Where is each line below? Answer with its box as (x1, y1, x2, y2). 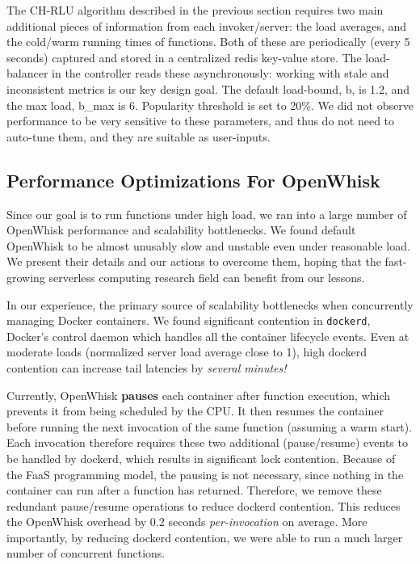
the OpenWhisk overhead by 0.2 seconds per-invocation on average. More (6, 513, 367, 530)
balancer (6, 65, 48, 82)
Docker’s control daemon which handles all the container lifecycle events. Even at (6, 327, 409, 344)
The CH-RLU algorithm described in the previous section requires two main (6, 2, 384, 18)
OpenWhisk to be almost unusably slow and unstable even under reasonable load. (6, 237, 410, 254)
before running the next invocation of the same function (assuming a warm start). (6, 418, 413, 435)
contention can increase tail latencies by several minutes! (6, 359, 287, 376)
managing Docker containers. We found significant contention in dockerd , (6, 312, 371, 329)
